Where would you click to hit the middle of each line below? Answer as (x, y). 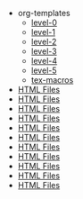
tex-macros (52, 80)
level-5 (44, 70)
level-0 (44, 23)
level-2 (44, 41)
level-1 (43, 32)
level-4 (44, 61)
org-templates (44, 13)
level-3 (44, 51)
